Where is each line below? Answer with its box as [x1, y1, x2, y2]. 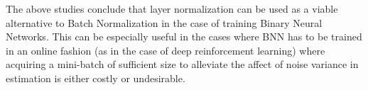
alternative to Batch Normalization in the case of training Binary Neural [6, 15, 323, 30]
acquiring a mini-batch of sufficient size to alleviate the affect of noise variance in [6, 57, 359, 72]
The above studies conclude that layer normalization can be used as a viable [6, 1, 338, 16]
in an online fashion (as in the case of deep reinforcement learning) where [6, 43, 325, 57]
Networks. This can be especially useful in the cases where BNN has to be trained [6, 29, 362, 44]
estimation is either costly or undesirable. [6, 70, 185, 85]
